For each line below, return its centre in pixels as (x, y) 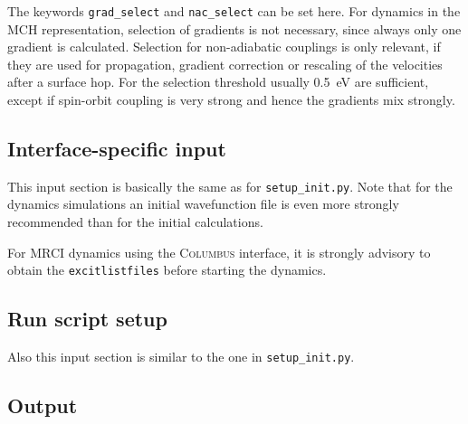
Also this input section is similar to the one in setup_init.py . (181, 357)
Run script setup (87, 319)
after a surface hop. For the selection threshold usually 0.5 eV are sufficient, (218, 82)
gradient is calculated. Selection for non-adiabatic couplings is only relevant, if (224, 47)
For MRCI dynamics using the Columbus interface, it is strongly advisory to (219, 252)
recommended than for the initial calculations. (135, 222)
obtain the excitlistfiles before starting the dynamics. (167, 270)
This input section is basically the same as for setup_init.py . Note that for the (230, 186)
